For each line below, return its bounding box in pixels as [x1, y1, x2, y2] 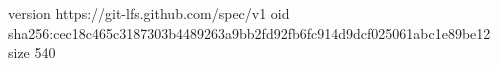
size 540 [8, 42, 56, 63]
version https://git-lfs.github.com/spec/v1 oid [8, 3, 290, 23]
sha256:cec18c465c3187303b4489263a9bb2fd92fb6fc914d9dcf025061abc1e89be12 [8, 22, 491, 43]
